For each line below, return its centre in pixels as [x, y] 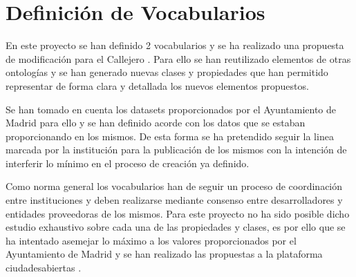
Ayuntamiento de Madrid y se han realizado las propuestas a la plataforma [164, 254]
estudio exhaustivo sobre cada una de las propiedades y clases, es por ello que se [176, 227]
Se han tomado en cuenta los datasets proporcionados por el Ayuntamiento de [171, 109]
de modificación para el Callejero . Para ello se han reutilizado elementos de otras [178, 58]
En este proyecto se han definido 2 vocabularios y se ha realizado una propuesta [175, 45]
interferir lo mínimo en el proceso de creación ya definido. [128, 163]
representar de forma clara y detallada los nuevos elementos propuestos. [157, 85]
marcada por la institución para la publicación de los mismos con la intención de [176, 150]
